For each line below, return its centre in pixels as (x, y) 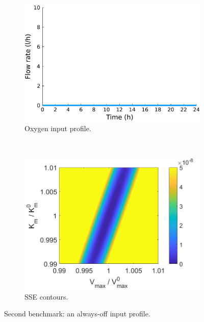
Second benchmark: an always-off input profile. (77, 314)
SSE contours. (46, 296)
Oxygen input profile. (58, 128)
